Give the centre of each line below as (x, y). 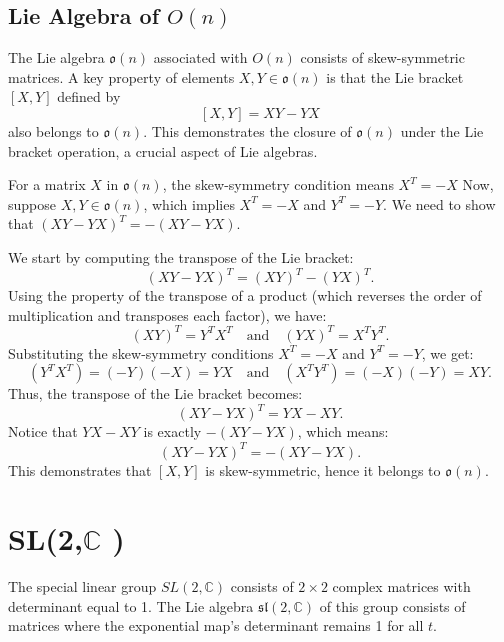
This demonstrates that (80, 469)
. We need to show (439, 203)
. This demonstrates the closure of (247, 130)
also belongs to (53, 130)
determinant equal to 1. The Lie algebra (131, 605)
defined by (89, 96)
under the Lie (442, 130)
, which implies (189, 203)
